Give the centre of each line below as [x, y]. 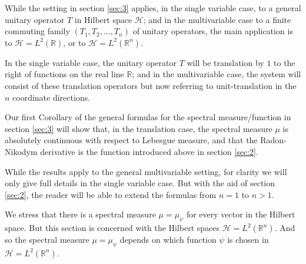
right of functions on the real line [64, 74]
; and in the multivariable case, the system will [217, 74]
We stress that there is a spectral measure [80, 214]
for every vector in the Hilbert [241, 214]
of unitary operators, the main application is [213, 31]
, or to [74, 42]
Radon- [273, 140]
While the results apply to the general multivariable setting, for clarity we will [146, 171]
